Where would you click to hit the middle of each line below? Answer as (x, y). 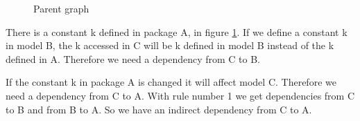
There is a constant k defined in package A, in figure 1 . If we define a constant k (177, 31)
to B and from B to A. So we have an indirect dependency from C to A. (159, 109)
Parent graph (61, 8)
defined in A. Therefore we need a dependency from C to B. (133, 58)
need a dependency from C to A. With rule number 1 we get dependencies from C (180, 95)
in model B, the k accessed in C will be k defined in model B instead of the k (170, 45)
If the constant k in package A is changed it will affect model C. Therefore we (171, 82)
